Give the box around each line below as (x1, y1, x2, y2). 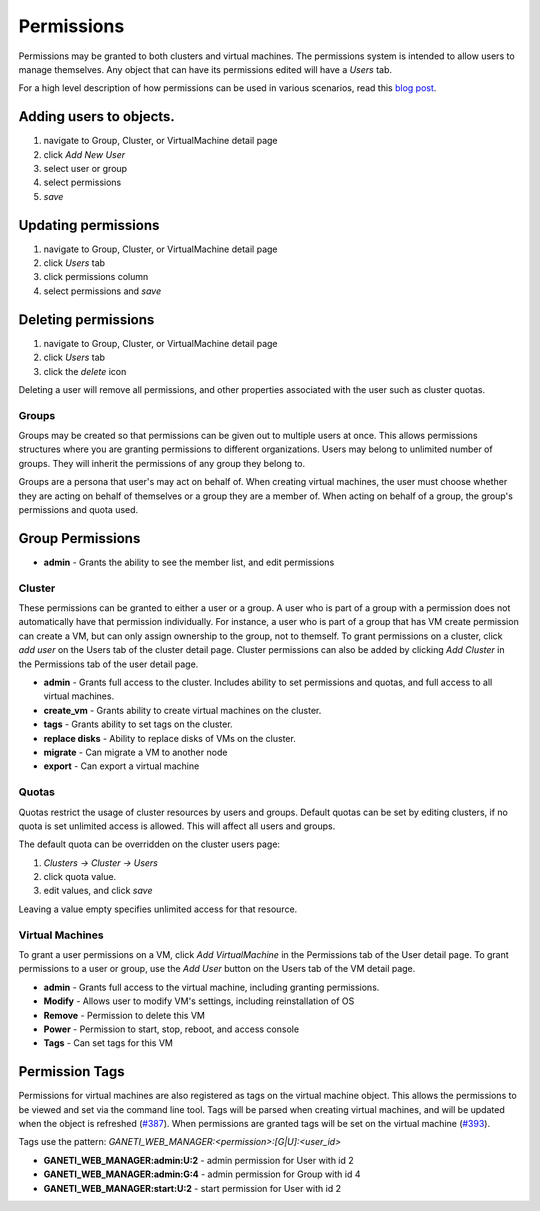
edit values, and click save (43, 885, 153, 897)
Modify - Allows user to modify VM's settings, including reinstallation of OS (43, 995, 355, 1007)
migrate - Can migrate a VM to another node (43, 746, 228, 758)
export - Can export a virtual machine (43, 760, 200, 772)
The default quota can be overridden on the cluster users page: (18, 838, 280, 850)
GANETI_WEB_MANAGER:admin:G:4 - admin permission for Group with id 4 (43, 1168, 361, 1180)
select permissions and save (43, 285, 162, 297)
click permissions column (43, 271, 149, 283)
